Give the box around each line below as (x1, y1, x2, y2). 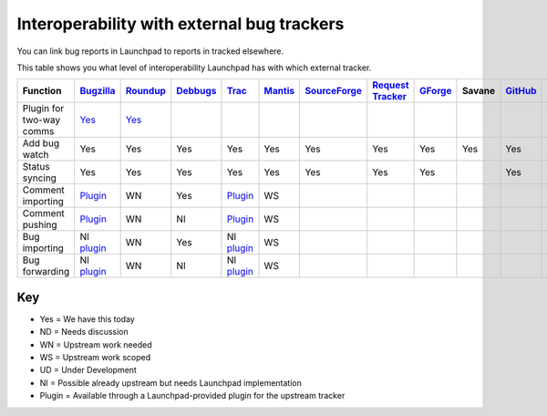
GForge (419, 85, 452, 98)
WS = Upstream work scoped (39, 352, 151, 363)
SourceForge (304, 85, 362, 98)
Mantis (263, 85, 295, 98)
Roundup (125, 85, 166, 98)
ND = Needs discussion (39, 327, 129, 338)
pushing (22, 219, 58, 232)
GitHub (505, 85, 537, 98)
